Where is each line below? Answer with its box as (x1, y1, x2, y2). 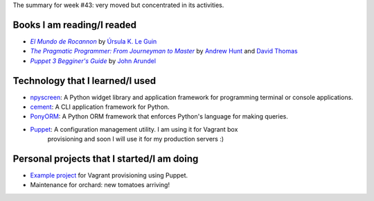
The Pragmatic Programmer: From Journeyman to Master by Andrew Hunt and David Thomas (30, 47, 298, 55)
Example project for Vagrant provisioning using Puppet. (30, 171, 188, 180)
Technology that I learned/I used (12, 75, 156, 87)
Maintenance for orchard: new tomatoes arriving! (30, 181, 170, 189)
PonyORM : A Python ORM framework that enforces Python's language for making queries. (30, 112, 289, 121)
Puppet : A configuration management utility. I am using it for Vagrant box (30, 125, 238, 133)
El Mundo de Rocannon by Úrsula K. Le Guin (30, 37, 157, 45)
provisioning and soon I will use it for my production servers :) (47, 135, 224, 143)
